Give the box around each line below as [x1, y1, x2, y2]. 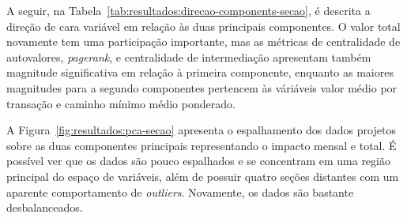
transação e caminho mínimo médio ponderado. [6, 95, 236, 111]
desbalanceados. [6, 199, 83, 216]
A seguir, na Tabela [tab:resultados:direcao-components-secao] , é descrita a [6, 2, 371, 18]
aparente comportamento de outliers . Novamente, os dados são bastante [6, 183, 354, 200]
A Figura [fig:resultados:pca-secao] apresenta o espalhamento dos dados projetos [6, 122, 396, 138]
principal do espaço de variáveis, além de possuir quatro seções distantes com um [6, 167, 399, 184]
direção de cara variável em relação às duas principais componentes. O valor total [6, 17, 401, 34]
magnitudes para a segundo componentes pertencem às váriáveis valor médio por [6, 79, 398, 96]
